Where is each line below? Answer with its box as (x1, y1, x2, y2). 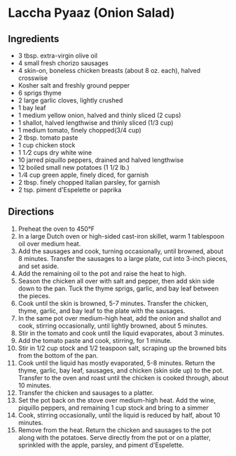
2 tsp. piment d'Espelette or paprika (18, 186, 122, 194)
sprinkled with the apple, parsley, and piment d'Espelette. (18, 441, 184, 449)
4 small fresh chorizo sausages (18, 59, 109, 67)
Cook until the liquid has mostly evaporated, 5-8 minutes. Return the (18, 358, 216, 367)
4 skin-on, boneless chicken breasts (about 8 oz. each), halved (18, 67, 201, 74)
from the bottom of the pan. (18, 351, 99, 359)
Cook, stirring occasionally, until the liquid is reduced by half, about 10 (18, 410, 221, 419)
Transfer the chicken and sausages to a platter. (18, 388, 154, 397)
